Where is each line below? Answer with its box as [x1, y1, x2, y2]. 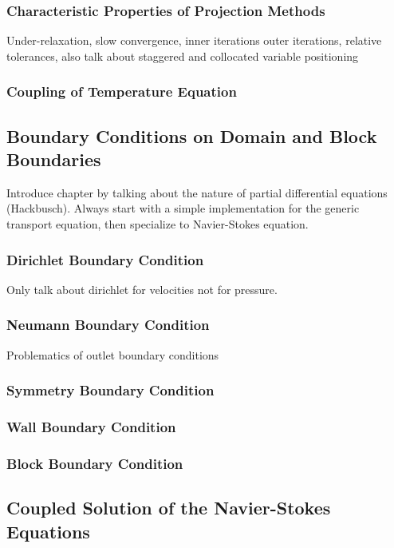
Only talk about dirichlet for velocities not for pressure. [6, 280, 278, 297]
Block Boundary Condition [6, 453, 183, 473]
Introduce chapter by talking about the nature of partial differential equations [6, 184, 388, 201]
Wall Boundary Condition [6, 417, 176, 437]
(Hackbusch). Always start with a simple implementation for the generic [6, 200, 360, 216]
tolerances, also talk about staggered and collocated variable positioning [6, 47, 359, 64]
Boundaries [6, 147, 101, 172]
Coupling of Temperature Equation [6, 81, 237, 101]
